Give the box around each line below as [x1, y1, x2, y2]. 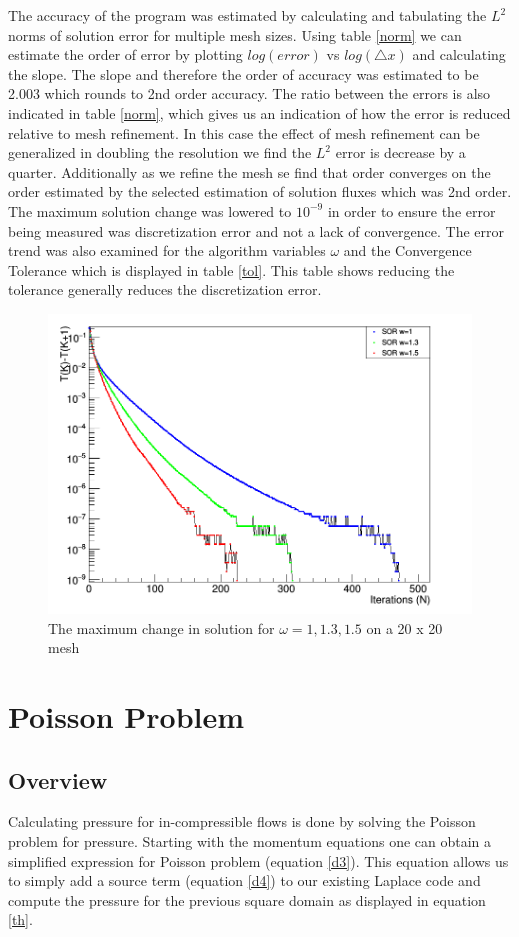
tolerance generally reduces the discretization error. [8, 279, 322, 300]
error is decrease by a [335, 142, 466, 163]
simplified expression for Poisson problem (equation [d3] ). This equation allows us [8, 850, 509, 871]
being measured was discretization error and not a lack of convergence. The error [8, 220, 504, 241]
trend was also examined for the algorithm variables [8, 240, 326, 261]
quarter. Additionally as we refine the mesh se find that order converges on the [8, 161, 491, 182]
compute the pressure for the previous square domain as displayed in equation [8, 889, 486, 910]
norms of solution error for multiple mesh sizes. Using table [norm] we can [8, 24, 462, 45]
